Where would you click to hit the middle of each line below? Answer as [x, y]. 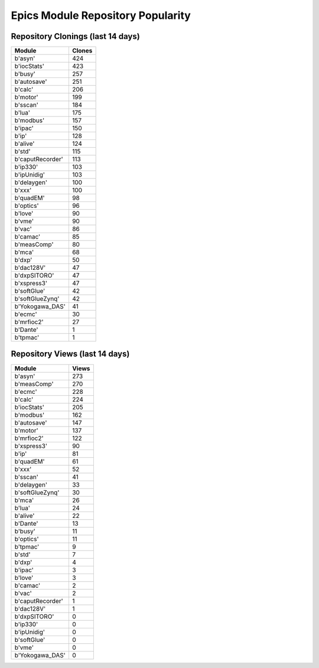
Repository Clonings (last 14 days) [75, 36]
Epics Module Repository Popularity [101, 15]
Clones [82, 51]
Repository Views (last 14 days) [70, 354]
